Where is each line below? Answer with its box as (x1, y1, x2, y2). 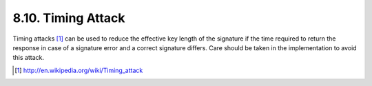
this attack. (12, 54, 45, 62)
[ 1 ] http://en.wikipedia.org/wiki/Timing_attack (14, 66, 143, 74)
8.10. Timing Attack (12, 10, 125, 25)
